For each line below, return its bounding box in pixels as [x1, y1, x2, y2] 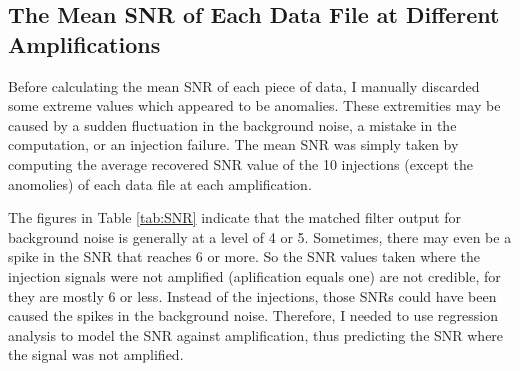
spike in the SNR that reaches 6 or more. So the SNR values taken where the [8, 246, 481, 267]
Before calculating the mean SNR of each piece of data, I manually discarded [8, 75, 480, 96]
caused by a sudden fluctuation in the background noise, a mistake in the [8, 114, 457, 135]
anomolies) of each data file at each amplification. [8, 173, 312, 194]
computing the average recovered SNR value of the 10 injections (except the [8, 153, 474, 174]
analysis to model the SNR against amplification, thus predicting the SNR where [8, 324, 504, 345]
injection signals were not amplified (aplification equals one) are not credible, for [8, 265, 501, 286]
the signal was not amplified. [8, 344, 184, 365]
